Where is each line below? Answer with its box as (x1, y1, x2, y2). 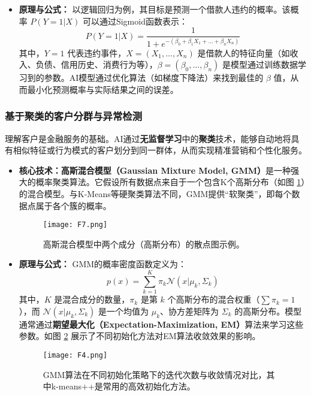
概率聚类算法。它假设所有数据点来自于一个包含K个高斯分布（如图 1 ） (35, 176, 306, 188)
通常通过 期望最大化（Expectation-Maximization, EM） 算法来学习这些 (19, 318, 304, 330)
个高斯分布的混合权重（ (167, 293, 260, 306)
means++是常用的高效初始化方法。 (58, 380, 195, 392)
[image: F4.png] (43, 350, 108, 359)
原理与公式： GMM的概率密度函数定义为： (19, 258, 187, 270)
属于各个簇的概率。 (35, 199, 111, 211)
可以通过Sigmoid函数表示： (82, 14, 188, 27)
